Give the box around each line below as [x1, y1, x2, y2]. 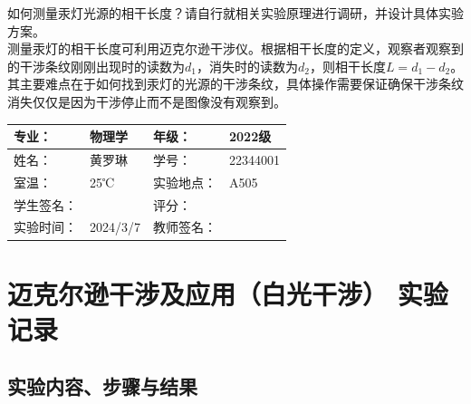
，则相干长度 [309, 56, 386, 75]
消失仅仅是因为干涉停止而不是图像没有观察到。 [7, 91, 286, 111]
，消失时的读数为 [196, 56, 298, 75]
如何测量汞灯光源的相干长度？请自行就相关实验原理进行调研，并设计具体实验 [7, 4, 464, 22]
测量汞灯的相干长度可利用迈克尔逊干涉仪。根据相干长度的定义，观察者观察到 [7, 39, 464, 58]
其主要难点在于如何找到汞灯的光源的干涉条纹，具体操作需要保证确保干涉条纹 [7, 74, 464, 93]
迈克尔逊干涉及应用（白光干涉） [7, 274, 389, 312]
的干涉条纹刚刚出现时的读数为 [7, 56, 185, 75]
